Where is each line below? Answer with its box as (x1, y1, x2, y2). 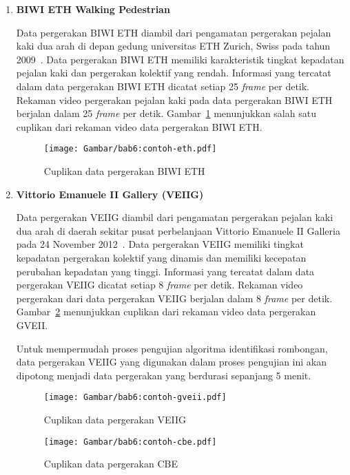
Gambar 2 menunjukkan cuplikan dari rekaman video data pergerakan (16, 304, 316, 319)
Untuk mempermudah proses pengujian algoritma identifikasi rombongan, (16, 341, 328, 355)
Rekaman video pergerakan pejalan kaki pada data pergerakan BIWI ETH (16, 92, 333, 107)
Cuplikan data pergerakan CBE (43, 456, 178, 471)
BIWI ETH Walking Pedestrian (16, 2, 170, 16)
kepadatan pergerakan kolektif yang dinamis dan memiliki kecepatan (16, 250, 307, 264)
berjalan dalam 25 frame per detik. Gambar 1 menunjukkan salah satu (16, 106, 316, 120)
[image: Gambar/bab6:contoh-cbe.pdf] (43, 436, 217, 447)
